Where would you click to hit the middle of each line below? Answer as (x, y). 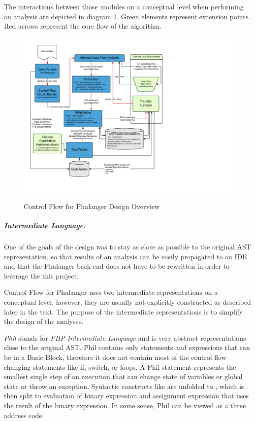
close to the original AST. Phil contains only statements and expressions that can (127, 347)
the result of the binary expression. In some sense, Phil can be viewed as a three (125, 405)
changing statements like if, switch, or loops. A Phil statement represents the (120, 367)
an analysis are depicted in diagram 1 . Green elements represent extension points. (127, 16)
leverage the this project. (41, 275)
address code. (24, 415)
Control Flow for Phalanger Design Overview (92, 206)
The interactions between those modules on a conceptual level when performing (124, 6)
